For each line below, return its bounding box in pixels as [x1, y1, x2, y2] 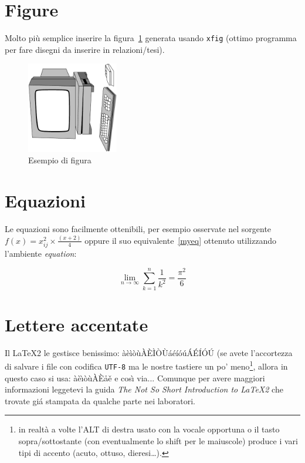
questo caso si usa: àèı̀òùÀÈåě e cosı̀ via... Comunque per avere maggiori [5, 371, 265, 384]
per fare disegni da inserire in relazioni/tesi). [5, 43, 165, 55]
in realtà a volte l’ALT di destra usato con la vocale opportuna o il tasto [18, 423, 280, 435]
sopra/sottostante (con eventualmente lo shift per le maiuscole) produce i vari [18, 435, 298, 447]
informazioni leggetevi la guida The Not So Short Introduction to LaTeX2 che [5, 383, 283, 395]
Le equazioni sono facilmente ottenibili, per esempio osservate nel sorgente [5, 223, 272, 235]
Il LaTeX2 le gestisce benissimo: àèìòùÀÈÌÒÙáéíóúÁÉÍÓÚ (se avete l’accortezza [5, 346, 293, 358]
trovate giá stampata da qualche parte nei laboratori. [5, 394, 195, 407]
